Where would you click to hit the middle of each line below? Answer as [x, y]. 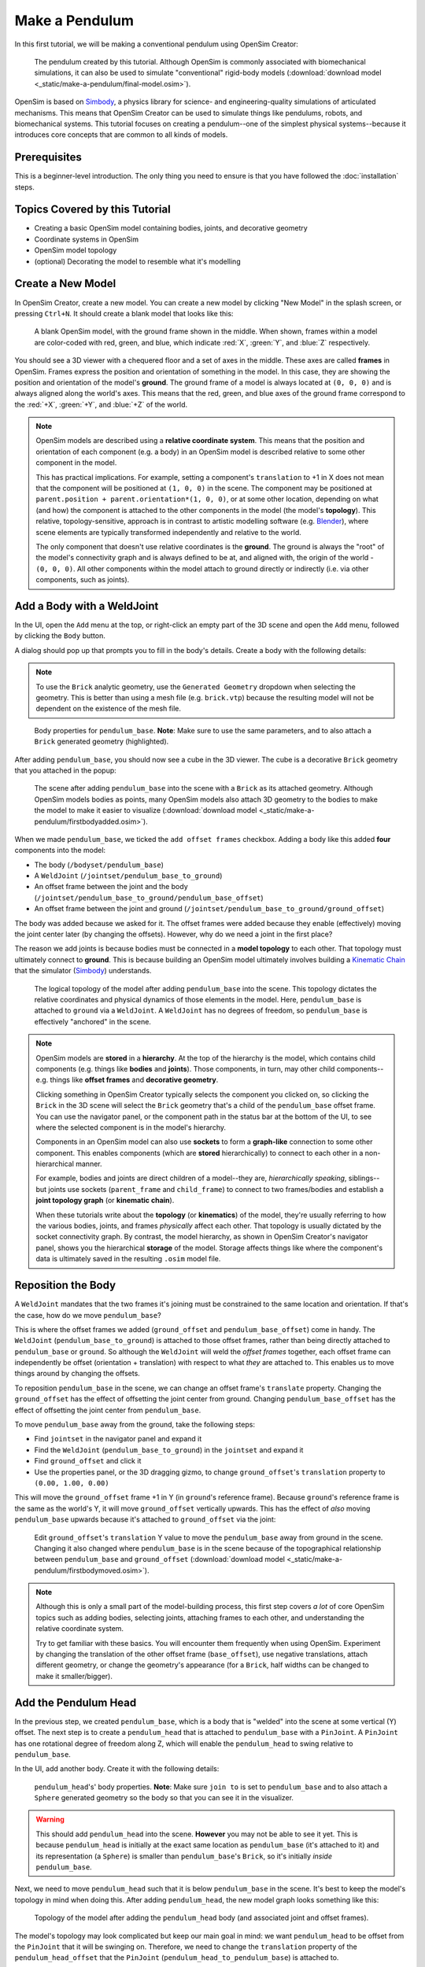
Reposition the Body [65, 1285]
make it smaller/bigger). [74, 1676]
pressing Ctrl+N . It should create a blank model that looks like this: [124, 313]
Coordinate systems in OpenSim [87, 239]
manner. [89, 1164]
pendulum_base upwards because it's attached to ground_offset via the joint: [145, 1519]
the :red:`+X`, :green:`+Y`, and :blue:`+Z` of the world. [101, 404]
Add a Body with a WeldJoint [87, 606]
